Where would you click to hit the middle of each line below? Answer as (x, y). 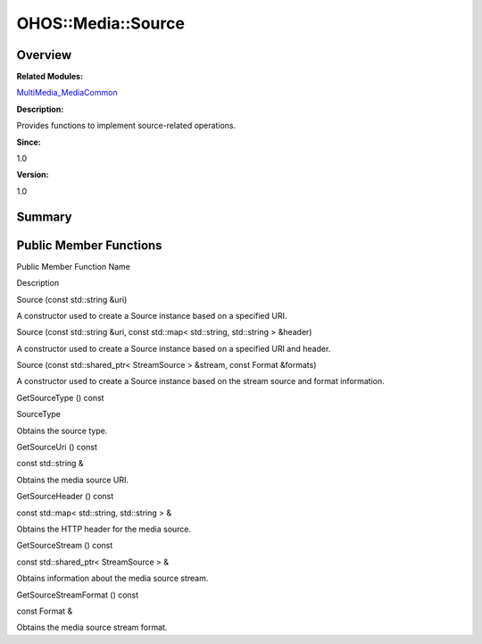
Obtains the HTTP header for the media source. (104, 529)
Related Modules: (50, 77)
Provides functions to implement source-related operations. (126, 126)
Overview (44, 55)
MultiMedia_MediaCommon (67, 93)
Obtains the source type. (62, 431)
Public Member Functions (89, 245)
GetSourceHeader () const (65, 497)
